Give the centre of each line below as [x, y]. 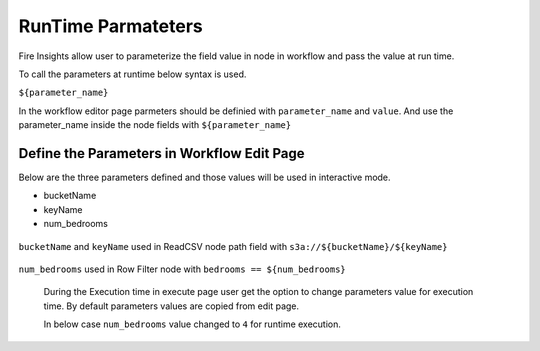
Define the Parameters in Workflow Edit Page [161, 153]
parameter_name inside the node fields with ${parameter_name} [155, 125]
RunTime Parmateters [111, 26]
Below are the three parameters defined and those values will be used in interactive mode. [204, 177]
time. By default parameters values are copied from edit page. [171, 306]
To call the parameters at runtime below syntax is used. [132, 74]
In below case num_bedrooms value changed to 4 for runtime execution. [192, 324]
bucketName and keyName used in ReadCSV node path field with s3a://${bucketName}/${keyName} [233, 246]
